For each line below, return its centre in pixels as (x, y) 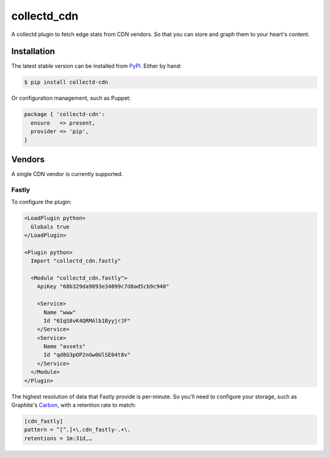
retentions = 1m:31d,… (58, 438)
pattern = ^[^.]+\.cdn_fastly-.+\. (77, 430)
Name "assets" (64, 346)
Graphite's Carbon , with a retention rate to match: (74, 405)
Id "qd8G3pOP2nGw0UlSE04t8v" (87, 355)
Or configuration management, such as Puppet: (71, 98)
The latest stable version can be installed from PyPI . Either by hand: (96, 66)
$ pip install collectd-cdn (66, 82)
